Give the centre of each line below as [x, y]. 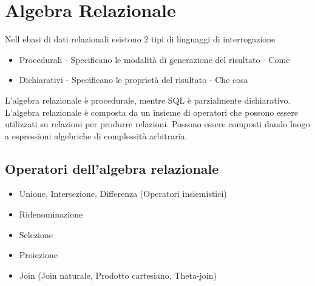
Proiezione [39, 255]
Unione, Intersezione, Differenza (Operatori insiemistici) [123, 194]
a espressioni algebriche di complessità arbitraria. [96, 135]
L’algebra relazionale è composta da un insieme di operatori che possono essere [152, 112]
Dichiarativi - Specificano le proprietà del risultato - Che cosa [134, 80]
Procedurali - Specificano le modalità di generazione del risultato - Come [154, 59]
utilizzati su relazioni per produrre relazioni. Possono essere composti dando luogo [157, 124]
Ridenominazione [51, 214]
